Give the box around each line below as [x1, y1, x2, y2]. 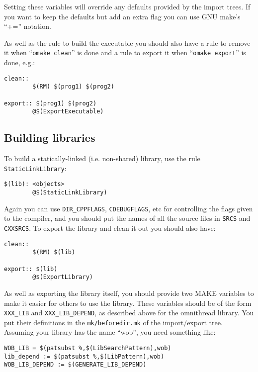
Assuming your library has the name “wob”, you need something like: [4, 327, 216, 337]
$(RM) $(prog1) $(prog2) [32, 83, 114, 91]
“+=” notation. [4, 21, 51, 31]
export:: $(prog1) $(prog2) [4, 99, 97, 107]
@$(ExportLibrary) [32, 274, 93, 281]
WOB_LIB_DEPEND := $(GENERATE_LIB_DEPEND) [4, 361, 147, 369]
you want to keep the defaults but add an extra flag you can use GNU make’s [4, 11, 241, 21]
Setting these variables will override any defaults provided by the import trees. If [4, 1, 251, 11]
